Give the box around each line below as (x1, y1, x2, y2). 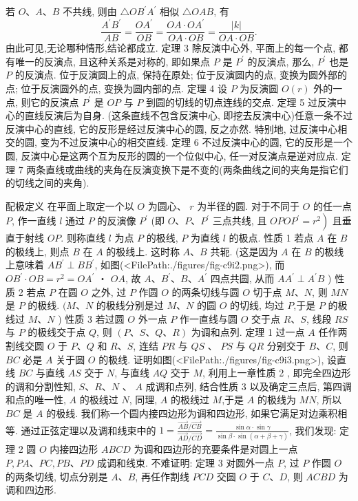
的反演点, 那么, (247, 54, 315, 68)
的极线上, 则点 (6, 244, 70, 258)
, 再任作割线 (135, 469, 189, 483)
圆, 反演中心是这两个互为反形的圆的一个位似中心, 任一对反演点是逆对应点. (6, 148, 338, 162)
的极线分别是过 (96, 298, 164, 312)
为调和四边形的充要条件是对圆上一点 (134, 442, 298, 456)
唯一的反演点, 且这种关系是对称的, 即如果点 (14, 54, 211, 68)
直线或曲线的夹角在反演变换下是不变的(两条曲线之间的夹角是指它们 (45, 162, 348, 176)
